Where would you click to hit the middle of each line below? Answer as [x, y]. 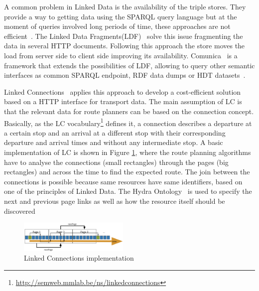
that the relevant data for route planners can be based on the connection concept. [129, 111]
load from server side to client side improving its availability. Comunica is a [121, 55]
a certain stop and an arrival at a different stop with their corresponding [115, 132]
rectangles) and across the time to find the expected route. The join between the [127, 172]
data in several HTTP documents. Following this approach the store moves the [125, 46]
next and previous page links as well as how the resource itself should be [115, 201]
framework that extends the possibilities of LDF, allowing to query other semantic [129, 65]
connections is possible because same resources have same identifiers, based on [123, 181]
